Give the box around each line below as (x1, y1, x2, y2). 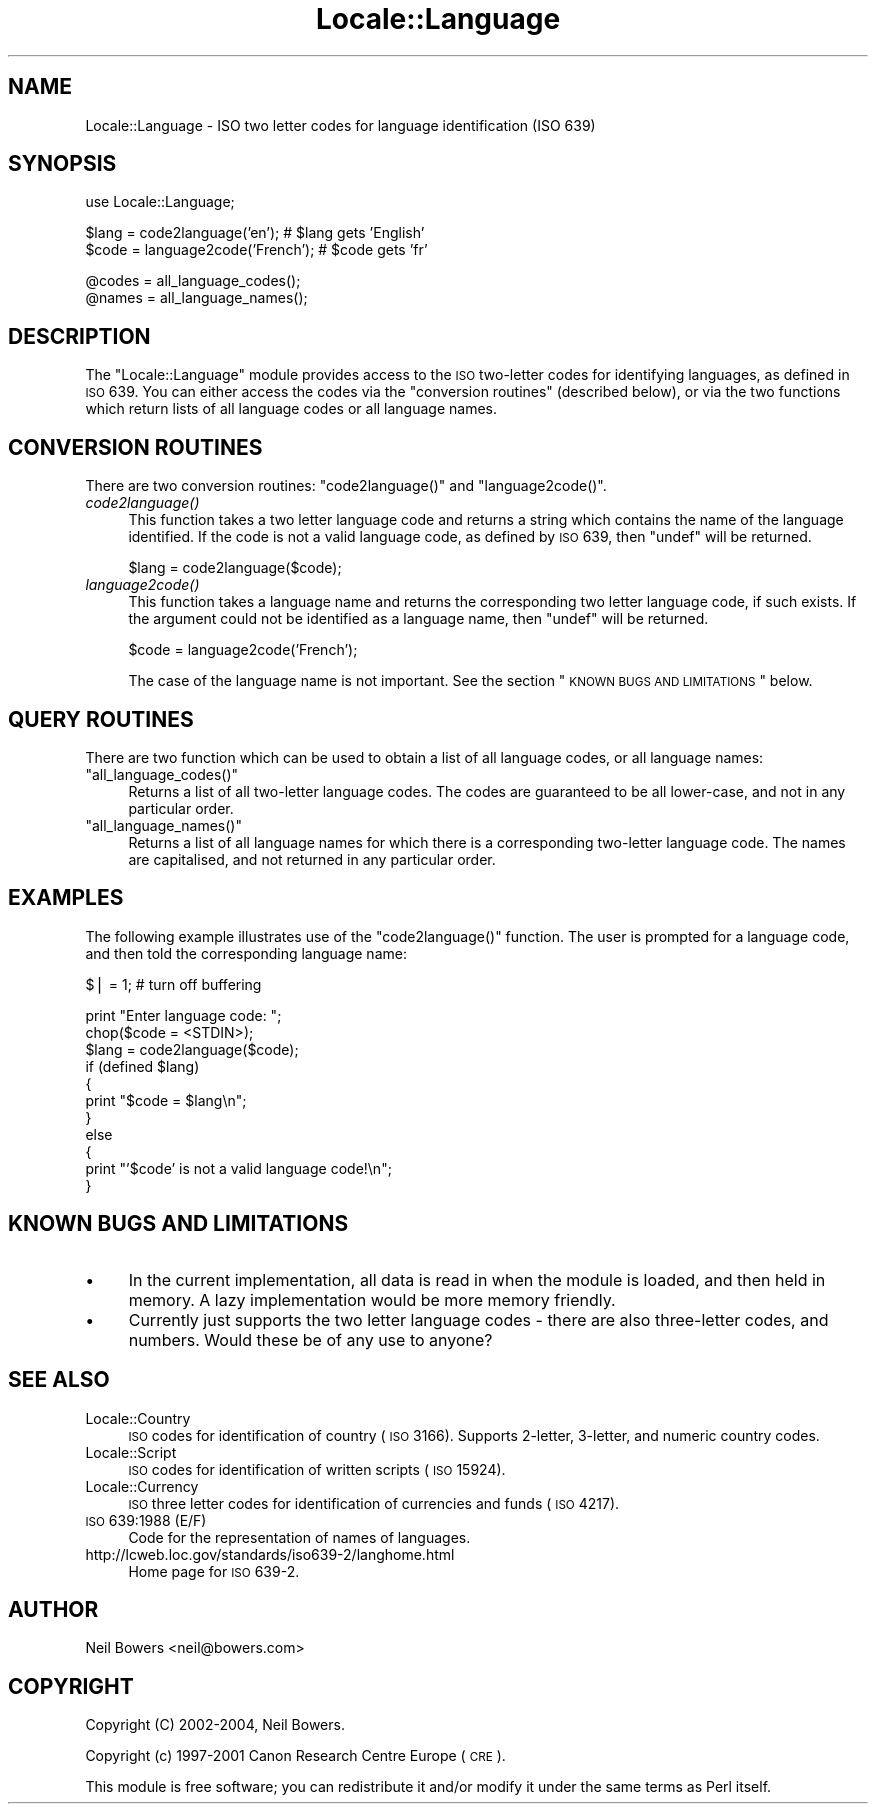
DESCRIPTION (8, 323, 151, 349)
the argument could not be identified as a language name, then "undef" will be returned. (128, 610, 709, 628)
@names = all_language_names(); (85, 289, 308, 307)
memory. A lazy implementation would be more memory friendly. (128, 1289, 616, 1310)
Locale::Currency (85, 1477, 199, 1495)
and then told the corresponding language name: (85, 944, 407, 962)
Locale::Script (85, 1443, 177, 1461)
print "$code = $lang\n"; (85, 1091, 247, 1109)
